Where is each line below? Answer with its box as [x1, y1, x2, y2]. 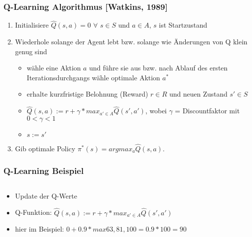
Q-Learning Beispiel [3, 164, 84, 176]
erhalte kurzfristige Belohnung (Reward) [27, 89, 148, 99]
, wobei [145, 105, 167, 116]
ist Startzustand [159, 20, 207, 30]
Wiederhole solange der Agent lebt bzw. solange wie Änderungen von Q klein [15, 36, 248, 47]
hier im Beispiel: [15, 224, 64, 234]
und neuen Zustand [169, 89, 228, 99]
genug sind [15, 46, 47, 56]
